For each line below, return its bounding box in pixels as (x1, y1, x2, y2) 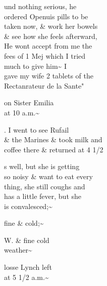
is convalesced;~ (4, 200, 52, 211)
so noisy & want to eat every (4, 171, 93, 181)
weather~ (4, 244, 32, 255)
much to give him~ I (4, 60, 67, 71)
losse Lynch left (4, 262, 52, 272)
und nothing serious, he (4, 1, 77, 11)
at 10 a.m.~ (4, 107, 39, 117)
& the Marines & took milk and (4, 134, 102, 145)
